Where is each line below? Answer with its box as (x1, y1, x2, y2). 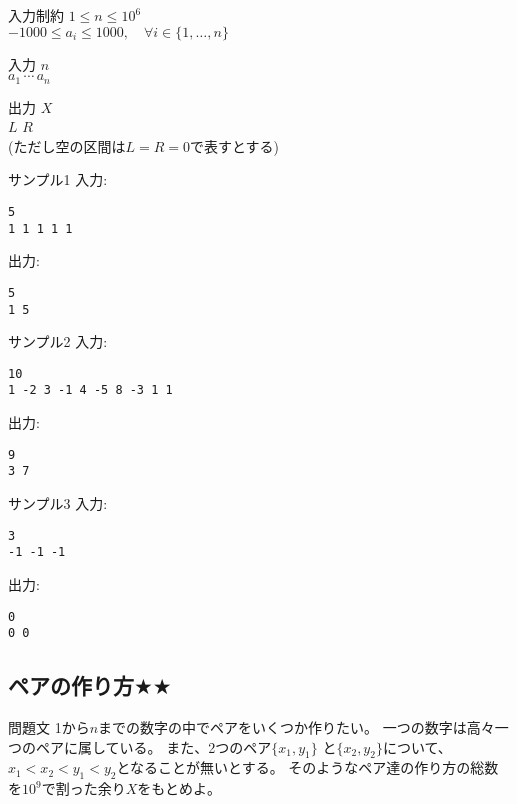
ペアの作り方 (8, 670, 134, 701)
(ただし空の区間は (8, 135, 126, 156)
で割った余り (41, 778, 126, 799)
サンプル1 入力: (8, 169, 108, 190)
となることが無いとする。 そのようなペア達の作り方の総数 (116, 757, 499, 778)
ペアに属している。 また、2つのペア (35, 736, 272, 757)
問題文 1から (8, 717, 90, 738)
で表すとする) (189, 135, 279, 156)
